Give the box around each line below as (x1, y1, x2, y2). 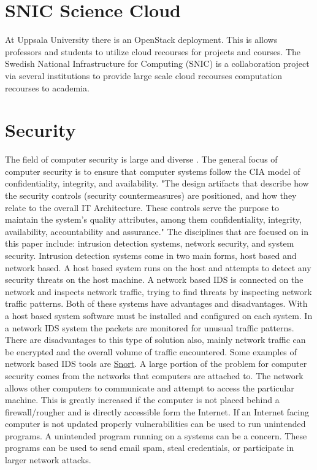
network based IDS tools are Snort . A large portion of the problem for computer (5, 357, 307, 370)
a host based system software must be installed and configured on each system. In (5, 309, 313, 322)
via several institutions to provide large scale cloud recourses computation (5, 69, 283, 82)
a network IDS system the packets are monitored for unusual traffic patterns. (5, 321, 294, 334)
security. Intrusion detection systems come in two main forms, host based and (5, 248, 297, 261)
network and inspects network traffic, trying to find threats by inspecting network (5, 285, 312, 298)
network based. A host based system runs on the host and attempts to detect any (5, 261, 311, 274)
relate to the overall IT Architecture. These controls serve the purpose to (5, 201, 279, 214)
